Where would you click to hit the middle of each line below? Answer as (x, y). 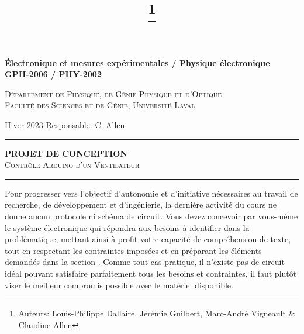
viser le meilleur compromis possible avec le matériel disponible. (119, 285)
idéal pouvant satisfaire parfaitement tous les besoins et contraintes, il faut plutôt (151, 273)
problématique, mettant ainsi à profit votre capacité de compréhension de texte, (148, 239)
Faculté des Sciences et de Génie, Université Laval (100, 105)
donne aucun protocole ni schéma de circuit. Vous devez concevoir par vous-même (151, 216)
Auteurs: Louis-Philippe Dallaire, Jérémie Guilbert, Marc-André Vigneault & (157, 313)
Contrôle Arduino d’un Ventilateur (72, 165)
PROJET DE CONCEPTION (66, 153)
